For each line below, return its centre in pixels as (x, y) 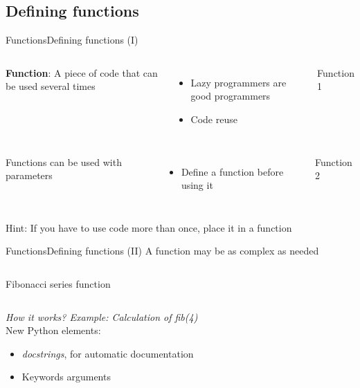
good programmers (231, 96)
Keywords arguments (66, 377)
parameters (29, 175)
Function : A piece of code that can (82, 72)
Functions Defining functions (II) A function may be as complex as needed (162, 251)
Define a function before (232, 171)
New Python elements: (53, 330)
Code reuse (214, 119)
